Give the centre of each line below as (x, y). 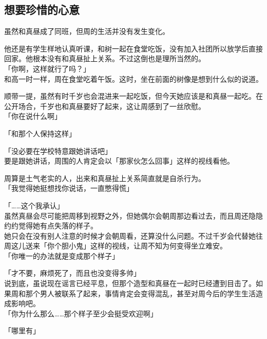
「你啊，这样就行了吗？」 (47, 68)
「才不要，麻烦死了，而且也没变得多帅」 (72, 273)
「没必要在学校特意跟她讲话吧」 (58, 150)
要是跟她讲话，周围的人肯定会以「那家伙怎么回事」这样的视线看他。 (119, 161)
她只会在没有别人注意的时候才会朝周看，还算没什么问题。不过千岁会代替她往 (133, 235)
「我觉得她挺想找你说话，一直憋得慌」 (69, 188)
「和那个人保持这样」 (40, 133)
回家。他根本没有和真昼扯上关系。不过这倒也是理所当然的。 (105, 58)
